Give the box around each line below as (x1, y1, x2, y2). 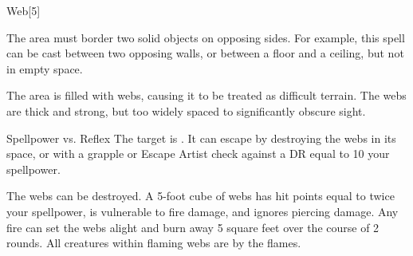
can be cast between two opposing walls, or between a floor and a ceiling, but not (6, 45, 404, 61)
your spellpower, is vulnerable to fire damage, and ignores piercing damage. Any (6, 203, 399, 219)
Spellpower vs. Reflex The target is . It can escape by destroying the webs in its (6, 129, 396, 146)
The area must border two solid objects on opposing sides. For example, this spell (6, 29, 405, 45)
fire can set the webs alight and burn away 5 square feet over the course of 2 (6, 219, 380, 235)
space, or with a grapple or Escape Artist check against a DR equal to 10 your (6, 145, 390, 162)
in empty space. (6, 60, 83, 77)
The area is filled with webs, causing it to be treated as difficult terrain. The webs (6, 87, 407, 104)
